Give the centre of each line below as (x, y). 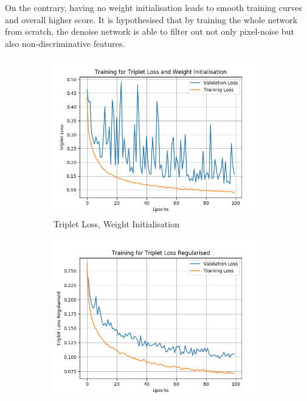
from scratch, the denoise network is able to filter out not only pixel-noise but (150, 31)
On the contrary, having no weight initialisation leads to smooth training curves (153, 7)
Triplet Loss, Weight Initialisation (116, 223)
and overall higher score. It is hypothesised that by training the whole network (151, 19)
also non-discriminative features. (65, 43)
